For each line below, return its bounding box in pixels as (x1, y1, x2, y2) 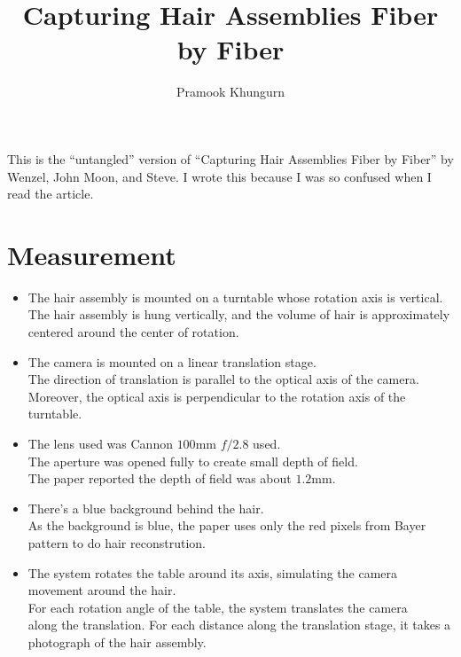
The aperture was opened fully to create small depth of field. (27, 451, 358, 470)
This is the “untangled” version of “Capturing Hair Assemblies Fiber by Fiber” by (7, 149, 454, 168)
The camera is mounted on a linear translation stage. (27, 352, 316, 371)
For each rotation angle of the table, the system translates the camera (27, 598, 408, 616)
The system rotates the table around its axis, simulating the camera (27, 563, 398, 582)
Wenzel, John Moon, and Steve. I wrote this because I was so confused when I (7, 167, 432, 185)
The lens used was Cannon (27, 434, 173, 452)
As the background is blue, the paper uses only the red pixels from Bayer (27, 516, 426, 535)
